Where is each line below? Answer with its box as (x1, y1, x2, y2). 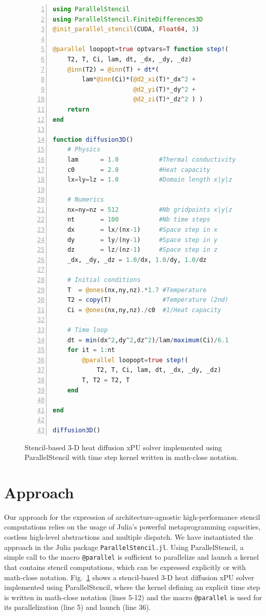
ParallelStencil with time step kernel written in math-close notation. (25, 452, 238, 463)
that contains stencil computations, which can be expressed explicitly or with (4, 561, 246, 572)
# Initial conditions (67, 276, 141, 284)
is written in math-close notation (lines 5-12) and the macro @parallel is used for (4, 591, 262, 602)
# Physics (67, 146, 101, 153)
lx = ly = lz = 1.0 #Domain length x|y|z (67, 176, 232, 184)
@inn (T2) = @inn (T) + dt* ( (67, 65, 159, 73)
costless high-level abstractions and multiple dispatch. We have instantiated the (4, 532, 253, 542)
